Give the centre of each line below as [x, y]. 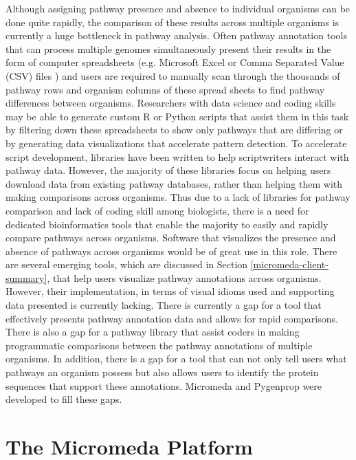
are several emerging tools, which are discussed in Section [127, 264]
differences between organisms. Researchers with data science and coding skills [171, 103]
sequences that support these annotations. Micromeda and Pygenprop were [164, 385]
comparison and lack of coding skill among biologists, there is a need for [157, 210]
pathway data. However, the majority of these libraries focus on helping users [168, 170]
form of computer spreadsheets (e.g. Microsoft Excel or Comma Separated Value [175, 62]
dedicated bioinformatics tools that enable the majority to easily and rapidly [167, 224]
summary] [26, 277]
